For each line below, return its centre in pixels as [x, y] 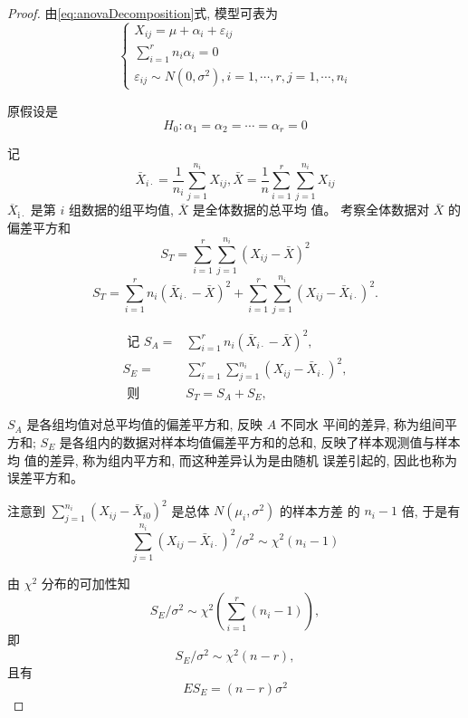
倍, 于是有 [431, 510]
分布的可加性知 [86, 583]
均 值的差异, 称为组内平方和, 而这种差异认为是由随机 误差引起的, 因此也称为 [232, 460]
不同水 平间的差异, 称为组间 [363, 424]
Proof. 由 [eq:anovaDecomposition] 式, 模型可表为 [143, 13]
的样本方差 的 [320, 510]
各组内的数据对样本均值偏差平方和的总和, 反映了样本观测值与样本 [266, 442]
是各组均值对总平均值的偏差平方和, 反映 [144, 424]
